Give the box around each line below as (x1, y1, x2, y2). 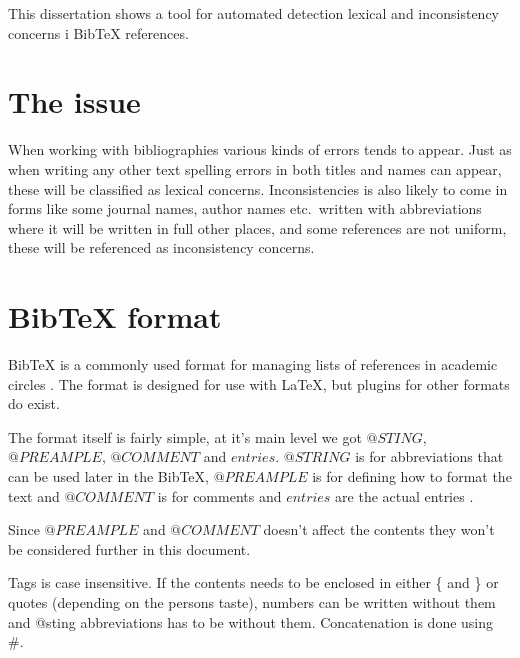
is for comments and (157, 485, 282, 506)
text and (8, 485, 60, 506)
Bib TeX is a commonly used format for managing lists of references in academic (8, 354, 498, 374)
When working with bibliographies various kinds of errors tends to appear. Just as (8, 139, 512, 160)
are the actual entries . (335, 485, 474, 506)
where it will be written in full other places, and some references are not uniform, (8, 217, 507, 238)
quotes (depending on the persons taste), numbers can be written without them (8, 591, 496, 612)
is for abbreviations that (355, 446, 504, 467)
